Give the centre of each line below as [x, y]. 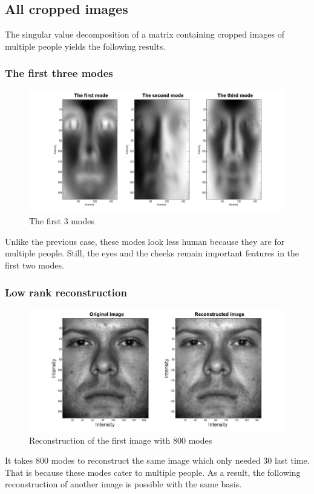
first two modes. [34, 265]
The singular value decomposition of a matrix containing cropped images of [145, 34]
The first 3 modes [62, 221]
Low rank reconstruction [66, 292]
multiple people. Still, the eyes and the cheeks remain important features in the [152, 253]
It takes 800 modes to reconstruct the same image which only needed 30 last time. [157, 460]
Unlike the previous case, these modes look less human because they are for [145, 241]
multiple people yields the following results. [85, 46]
